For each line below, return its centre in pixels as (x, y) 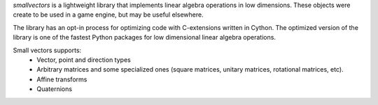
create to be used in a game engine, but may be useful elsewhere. (108, 15)
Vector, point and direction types (84, 60)
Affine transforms (62, 79)
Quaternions (55, 89)
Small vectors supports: (47, 50)
